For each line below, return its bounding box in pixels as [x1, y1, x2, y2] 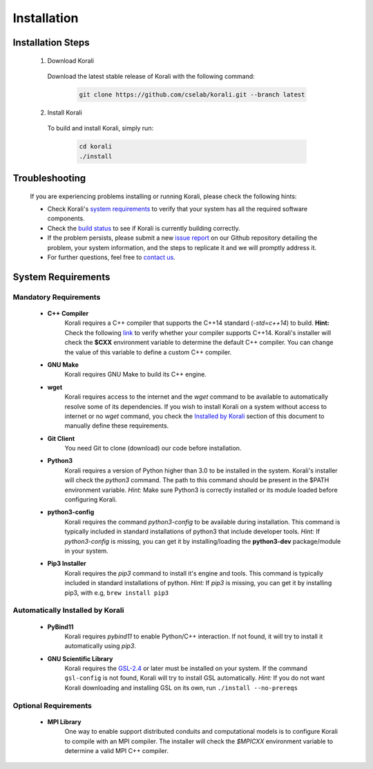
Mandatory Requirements [12, 292, 101, 302]
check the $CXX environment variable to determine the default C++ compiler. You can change [64, 339, 334, 347]
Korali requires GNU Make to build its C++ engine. [64, 370, 207, 379]
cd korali [79, 142, 113, 151]
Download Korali [47, 56, 95, 65]
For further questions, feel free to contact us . [47, 253, 175, 262]
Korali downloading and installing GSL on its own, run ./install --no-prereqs [64, 683, 298, 692]
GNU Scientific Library [47, 654, 113, 663]
